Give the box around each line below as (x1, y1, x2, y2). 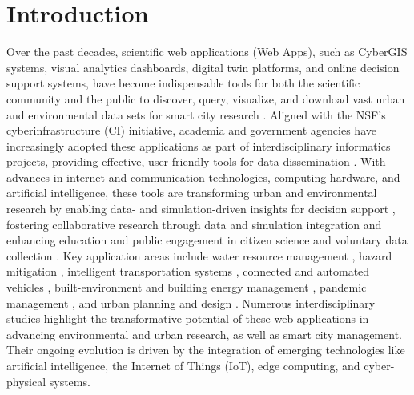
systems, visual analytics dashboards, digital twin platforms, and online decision (6, 58, 400, 75)
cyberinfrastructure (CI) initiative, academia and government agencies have (6, 122, 376, 139)
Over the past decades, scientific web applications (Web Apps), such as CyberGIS (6, 43, 408, 60)
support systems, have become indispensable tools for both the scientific (6, 75, 360, 91)
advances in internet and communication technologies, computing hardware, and (6, 168, 400, 185)
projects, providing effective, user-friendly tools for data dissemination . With (6, 153, 386, 170)
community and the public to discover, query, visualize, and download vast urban (6, 90, 405, 107)
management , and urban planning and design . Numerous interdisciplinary (6, 294, 376, 311)
